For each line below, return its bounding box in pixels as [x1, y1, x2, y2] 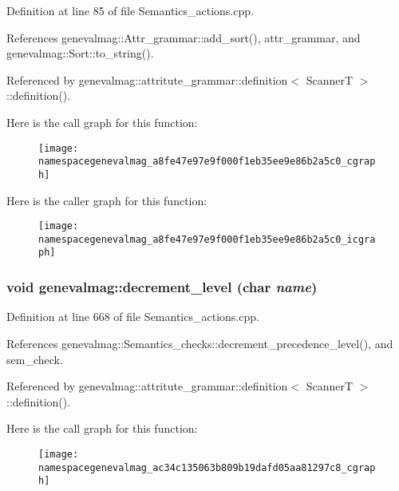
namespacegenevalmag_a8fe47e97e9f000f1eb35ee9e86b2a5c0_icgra [38, 233, 376, 245]
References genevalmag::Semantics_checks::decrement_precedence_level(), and [6, 335, 393, 351]
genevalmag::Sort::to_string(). [6, 45, 154, 61]
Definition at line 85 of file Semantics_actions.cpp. [6, 2, 254, 18]
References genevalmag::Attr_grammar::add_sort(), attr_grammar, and [6, 29, 361, 46]
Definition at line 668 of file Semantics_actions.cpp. [6, 308, 259, 325]
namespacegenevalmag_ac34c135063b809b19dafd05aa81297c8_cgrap [38, 461, 376, 473]
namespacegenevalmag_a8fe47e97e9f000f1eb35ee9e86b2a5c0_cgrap [38, 156, 376, 168]
